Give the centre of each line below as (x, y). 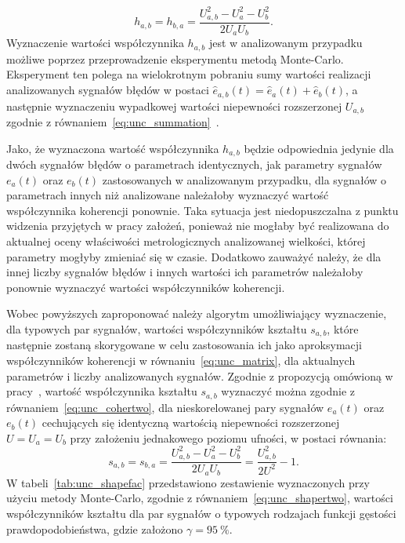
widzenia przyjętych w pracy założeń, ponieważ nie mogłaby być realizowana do (198, 226)
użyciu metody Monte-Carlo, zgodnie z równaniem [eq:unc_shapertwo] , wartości (200, 498)
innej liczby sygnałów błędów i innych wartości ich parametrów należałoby (185, 272)
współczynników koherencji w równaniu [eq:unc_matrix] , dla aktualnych (181, 361)
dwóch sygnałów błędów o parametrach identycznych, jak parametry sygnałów (194, 164)
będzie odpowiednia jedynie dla (319, 148)
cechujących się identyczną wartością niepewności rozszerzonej (191, 423)
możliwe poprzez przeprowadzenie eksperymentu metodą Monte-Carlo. (175, 58)
